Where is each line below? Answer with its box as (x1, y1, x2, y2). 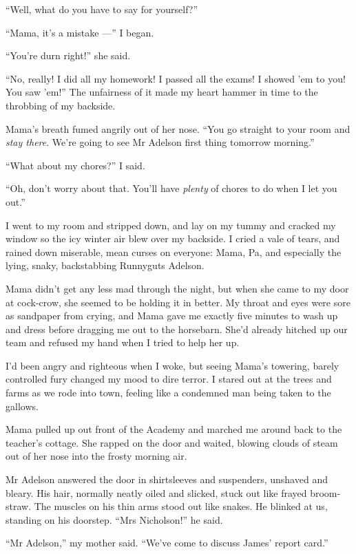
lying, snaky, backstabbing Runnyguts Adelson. (6, 258, 205, 273)
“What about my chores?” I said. (6, 158, 145, 172)
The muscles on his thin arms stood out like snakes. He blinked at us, (34, 499, 328, 513)
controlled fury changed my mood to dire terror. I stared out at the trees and (6, 372, 332, 386)
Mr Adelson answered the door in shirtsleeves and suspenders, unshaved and (6, 472, 328, 487)
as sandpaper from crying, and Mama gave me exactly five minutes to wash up (6, 308, 338, 323)
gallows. (6, 398, 39, 413)
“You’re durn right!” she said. (6, 48, 131, 63)
